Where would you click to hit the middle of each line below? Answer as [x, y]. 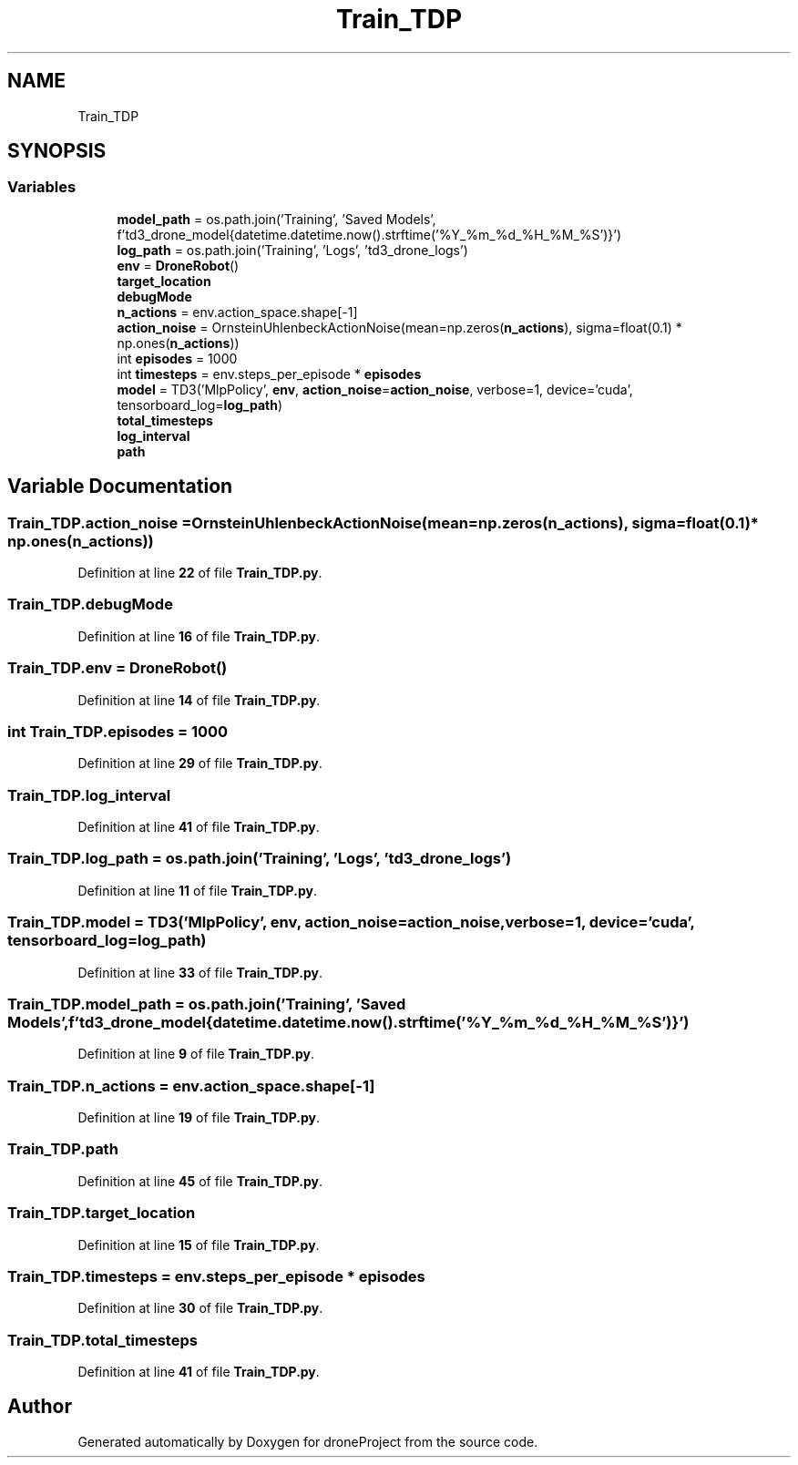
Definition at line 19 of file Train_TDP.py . [199, 1118]
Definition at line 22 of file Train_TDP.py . [200, 573]
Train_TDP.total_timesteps [102, 1340]
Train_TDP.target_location [102, 1213]
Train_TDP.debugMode [90, 604]
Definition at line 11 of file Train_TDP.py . [197, 890]
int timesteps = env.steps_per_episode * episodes [269, 374]
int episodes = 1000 [177, 358]
